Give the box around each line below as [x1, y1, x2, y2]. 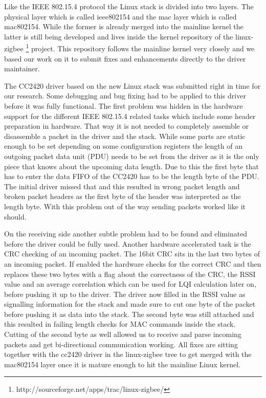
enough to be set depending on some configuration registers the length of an [4, 141, 242, 151]
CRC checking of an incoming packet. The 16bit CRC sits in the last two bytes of [4, 248, 260, 259]
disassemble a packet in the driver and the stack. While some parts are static [4, 130, 246, 141]
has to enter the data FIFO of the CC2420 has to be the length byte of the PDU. [4, 171, 259, 182]
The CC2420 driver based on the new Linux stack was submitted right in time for [4, 80, 261, 91]
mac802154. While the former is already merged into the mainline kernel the [4, 21, 243, 32]
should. [4, 211, 27, 222]
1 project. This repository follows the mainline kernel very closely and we [26, 42, 255, 54]
